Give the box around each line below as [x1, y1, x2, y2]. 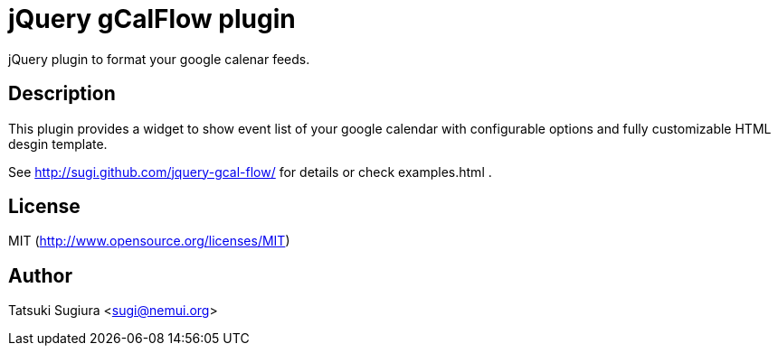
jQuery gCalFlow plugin [8, 4, 296, 34]
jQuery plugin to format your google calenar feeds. [8, 51, 310, 67]
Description [8, 82, 116, 106]
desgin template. [8, 135, 108, 152]
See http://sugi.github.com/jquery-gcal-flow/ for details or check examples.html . [8, 163, 492, 180]
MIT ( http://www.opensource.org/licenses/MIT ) [8, 233, 290, 249]
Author [8, 264, 72, 287]
